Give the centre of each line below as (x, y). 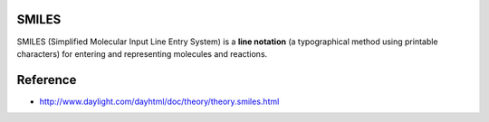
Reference (47, 80)
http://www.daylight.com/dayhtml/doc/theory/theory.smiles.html (159, 101)
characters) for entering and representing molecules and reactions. (142, 53)
